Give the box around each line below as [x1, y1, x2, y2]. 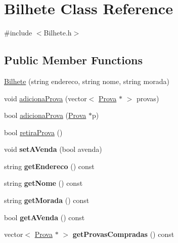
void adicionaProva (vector [4, 93, 87, 103]
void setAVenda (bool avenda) [4, 144, 102, 154]
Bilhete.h [43, 27, 72, 38]
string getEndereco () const [4, 160, 95, 171]
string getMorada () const [4, 195, 90, 206]
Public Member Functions [4, 52, 143, 68]
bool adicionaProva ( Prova [4, 110, 86, 120]
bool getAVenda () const [4, 212, 85, 222]
